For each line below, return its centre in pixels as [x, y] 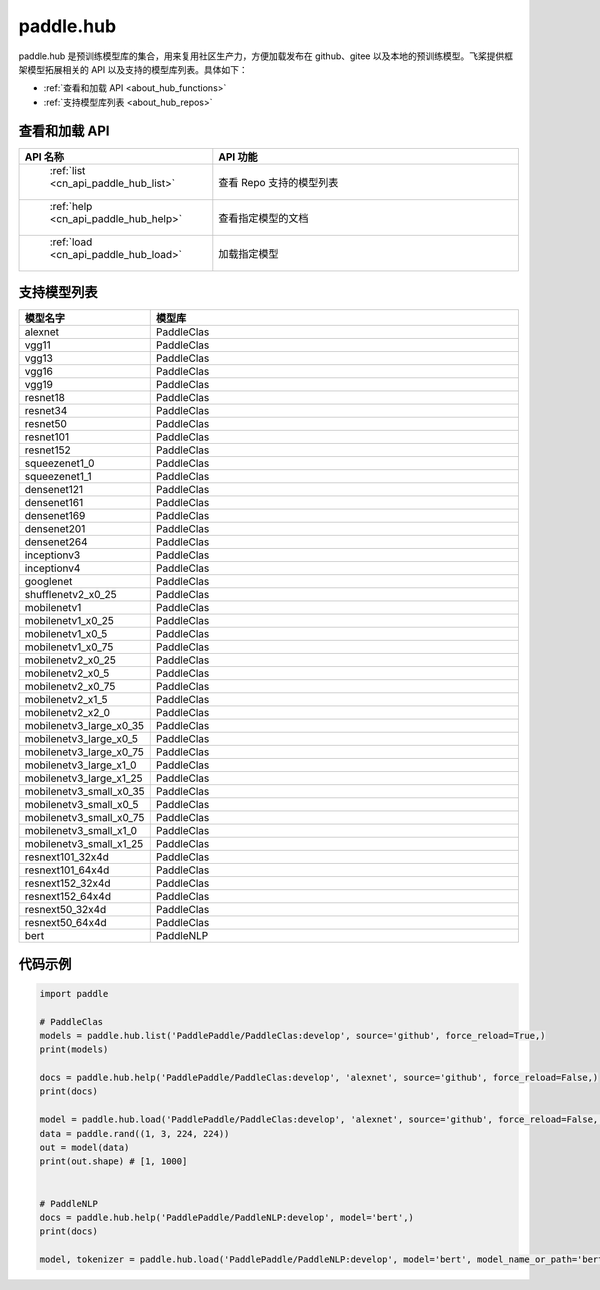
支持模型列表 [58, 292]
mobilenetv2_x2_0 [67, 713]
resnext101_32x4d [67, 857]
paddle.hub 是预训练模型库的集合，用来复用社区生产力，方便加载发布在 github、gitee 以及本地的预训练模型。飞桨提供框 [266, 56]
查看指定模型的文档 [263, 218]
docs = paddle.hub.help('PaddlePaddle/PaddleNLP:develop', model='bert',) [227, 1217]
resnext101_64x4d [67, 870]
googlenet [48, 582]
